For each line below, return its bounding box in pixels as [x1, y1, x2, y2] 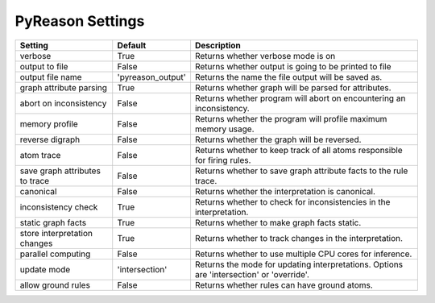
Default [117, 39, 147, 51]
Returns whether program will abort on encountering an [194, 93, 406, 104]
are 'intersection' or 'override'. [194, 268, 310, 280]
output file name [19, 71, 82, 82]
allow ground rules [19, 279, 90, 290]
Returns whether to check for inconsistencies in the [194, 196, 391, 207]
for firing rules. [194, 154, 251, 165]
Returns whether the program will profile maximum [194, 113, 387, 124]
